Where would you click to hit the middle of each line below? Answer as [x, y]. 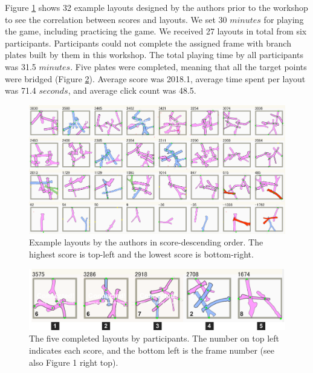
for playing [284, 19]
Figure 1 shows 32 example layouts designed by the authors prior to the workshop [156, 7]
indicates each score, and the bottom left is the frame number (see [152, 350]
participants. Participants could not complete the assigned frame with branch [148, 43]
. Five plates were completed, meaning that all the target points [189, 66]
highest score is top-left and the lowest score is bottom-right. [141, 254]
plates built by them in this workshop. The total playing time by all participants [154, 55]
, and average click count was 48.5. [132, 90]
